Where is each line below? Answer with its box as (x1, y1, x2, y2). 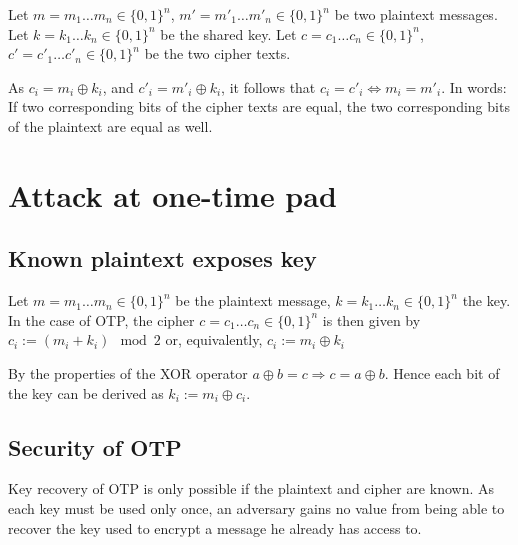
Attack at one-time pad (8, 174, 337, 215)
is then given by (322, 309, 421, 330)
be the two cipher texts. (144, 43, 291, 64)
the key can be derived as (8, 382, 164, 403)
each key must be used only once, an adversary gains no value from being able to (8, 497, 505, 518)
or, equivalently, (165, 329, 263, 350)
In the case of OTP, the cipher (8, 309, 195, 330)
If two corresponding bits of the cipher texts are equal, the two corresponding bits (8, 96, 510, 117)
